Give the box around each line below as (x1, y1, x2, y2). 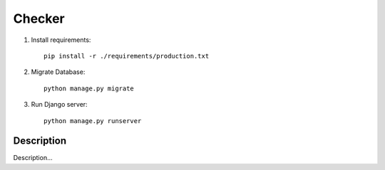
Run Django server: (31, 100, 88, 109)
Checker (13, 11, 65, 26)
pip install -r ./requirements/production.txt (43, 52, 210, 60)
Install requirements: (31, 36, 91, 44)
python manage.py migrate (43, 84, 135, 92)
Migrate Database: (31, 68, 86, 76)
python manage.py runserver (43, 117, 142, 124)
